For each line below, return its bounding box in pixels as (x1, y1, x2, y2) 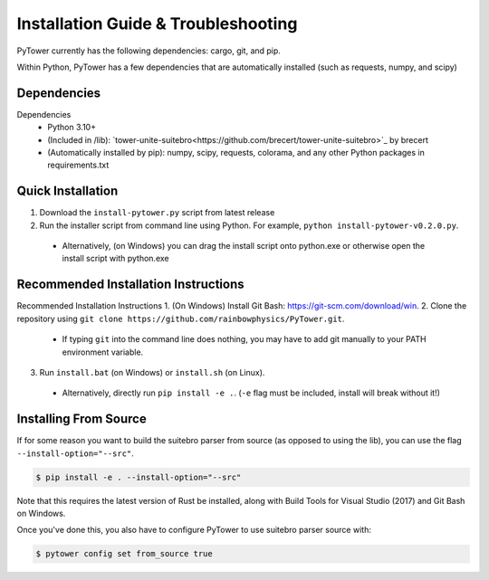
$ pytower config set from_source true (35, 548, 213, 559)
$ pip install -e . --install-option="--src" (35, 471, 242, 482)
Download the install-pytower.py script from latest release (39, 207, 275, 218)
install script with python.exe (62, 253, 169, 264)
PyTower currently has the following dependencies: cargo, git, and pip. (16, 45, 281, 56)
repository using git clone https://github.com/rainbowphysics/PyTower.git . (16, 313, 345, 324)
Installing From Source (16, 412, 147, 427)
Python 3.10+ (47, 122, 97, 133)
